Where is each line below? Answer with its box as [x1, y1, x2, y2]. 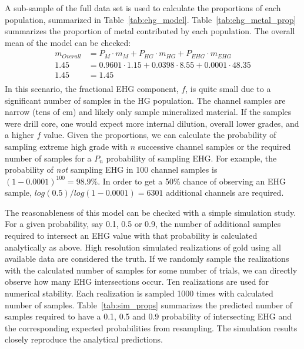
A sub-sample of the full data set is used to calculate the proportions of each [5, 2, 281, 14]
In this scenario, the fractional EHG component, [5, 82, 179, 94]
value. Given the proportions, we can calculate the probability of [44, 129, 276, 141]
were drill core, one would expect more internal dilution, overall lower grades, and [5, 117, 299, 129]
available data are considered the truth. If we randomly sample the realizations [5, 252, 289, 265]
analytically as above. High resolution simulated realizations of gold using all [5, 241, 281, 253]
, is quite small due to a [185, 82, 271, 94]
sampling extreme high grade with [5, 140, 128, 152]
